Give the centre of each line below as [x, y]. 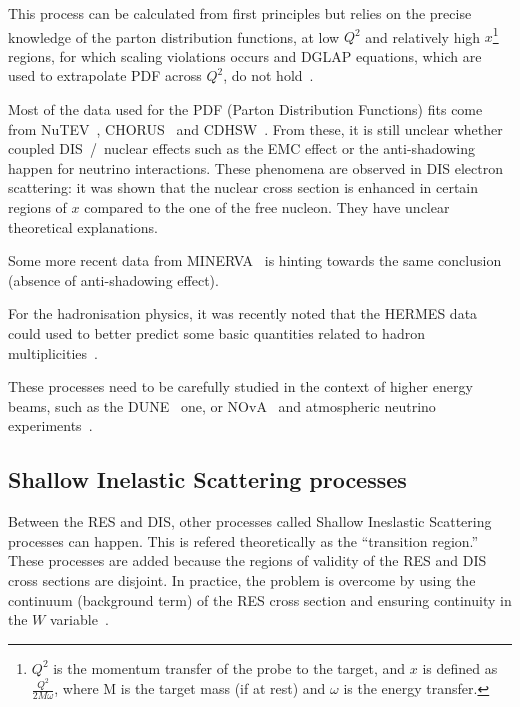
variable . [79, 619]
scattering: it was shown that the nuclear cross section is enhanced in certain [243, 187]
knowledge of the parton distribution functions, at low [174, 36]
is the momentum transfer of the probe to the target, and [229, 667]
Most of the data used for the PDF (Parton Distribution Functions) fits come [245, 109]
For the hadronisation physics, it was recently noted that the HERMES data [243, 313]
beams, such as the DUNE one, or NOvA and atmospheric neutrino [222, 405]
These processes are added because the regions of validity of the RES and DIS [247, 560]
